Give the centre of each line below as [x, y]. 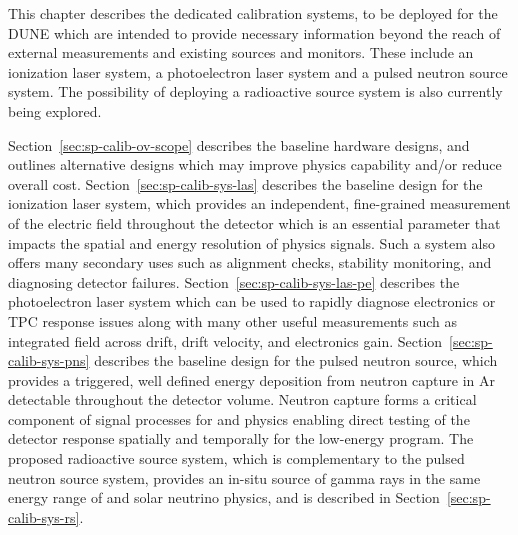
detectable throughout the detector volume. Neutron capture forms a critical [242, 399]
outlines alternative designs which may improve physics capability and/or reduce [255, 164]
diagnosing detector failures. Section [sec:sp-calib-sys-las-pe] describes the [234, 281]
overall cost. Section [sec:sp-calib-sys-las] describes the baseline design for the [245, 183]
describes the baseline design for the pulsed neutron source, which [296, 360]
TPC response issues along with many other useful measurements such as [233, 320]
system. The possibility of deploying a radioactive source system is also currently [255, 91]
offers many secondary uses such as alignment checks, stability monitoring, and [250, 262]
